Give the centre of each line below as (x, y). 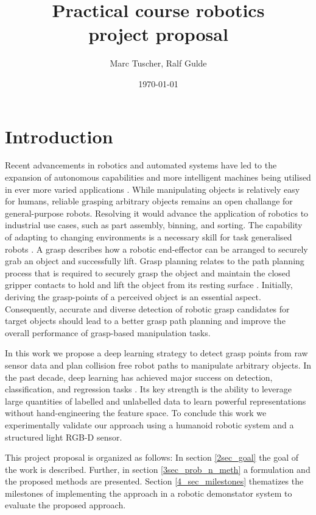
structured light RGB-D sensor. (64, 437)
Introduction (59, 136)
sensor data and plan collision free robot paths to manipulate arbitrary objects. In (158, 365)
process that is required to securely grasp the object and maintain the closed (148, 272)
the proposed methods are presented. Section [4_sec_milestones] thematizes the (154, 481)
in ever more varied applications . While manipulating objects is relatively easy (153, 189)
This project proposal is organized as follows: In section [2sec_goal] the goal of (152, 457)
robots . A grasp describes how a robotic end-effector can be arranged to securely (156, 249)
